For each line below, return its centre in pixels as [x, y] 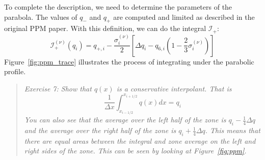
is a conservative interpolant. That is [174, 88]
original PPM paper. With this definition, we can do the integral [105, 28]
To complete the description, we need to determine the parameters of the [118, 7]
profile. [15, 71]
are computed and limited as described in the [184, 17]
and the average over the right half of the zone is [100, 130]
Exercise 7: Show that [58, 88]
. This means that [233, 130]
